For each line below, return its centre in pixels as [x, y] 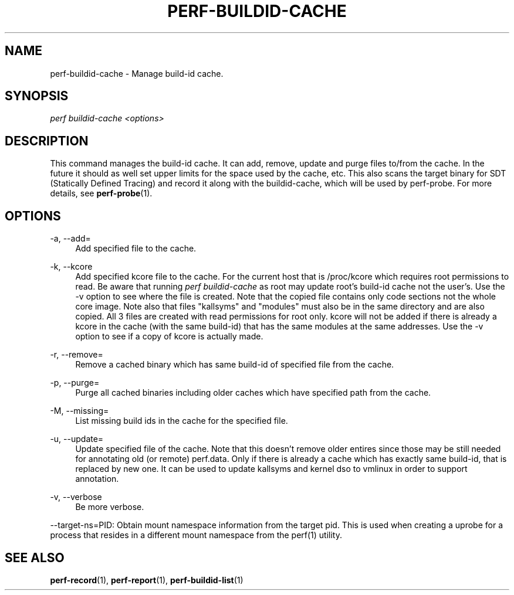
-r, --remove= [77, 355]
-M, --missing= [80, 411]
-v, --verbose [76, 497]
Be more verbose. [110, 507]
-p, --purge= [75, 383]
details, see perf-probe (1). [101, 193]
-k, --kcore [71, 267]
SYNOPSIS [37, 96]
